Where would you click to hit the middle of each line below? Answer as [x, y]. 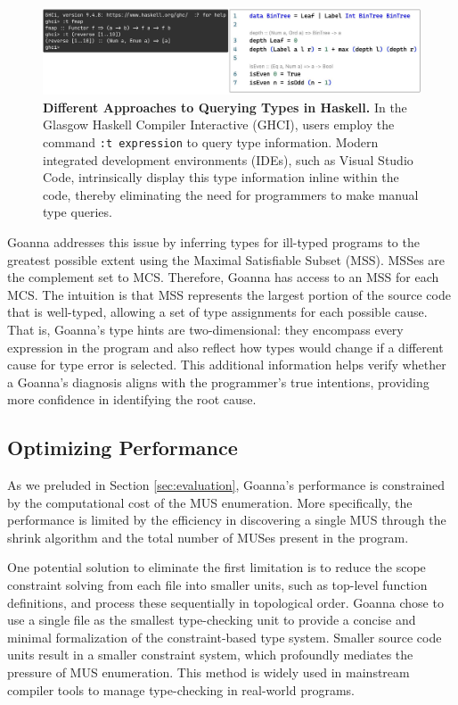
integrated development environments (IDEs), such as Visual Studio [228, 159]
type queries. [78, 212]
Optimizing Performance [123, 448]
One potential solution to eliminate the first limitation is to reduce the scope [217, 567]
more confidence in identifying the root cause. [132, 399]
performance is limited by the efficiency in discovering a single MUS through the [227, 520]
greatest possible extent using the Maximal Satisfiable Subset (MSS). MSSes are [226, 259]
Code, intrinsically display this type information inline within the [221, 177]
